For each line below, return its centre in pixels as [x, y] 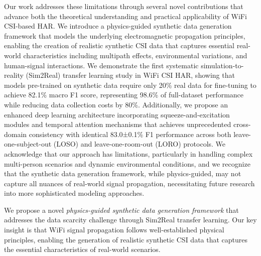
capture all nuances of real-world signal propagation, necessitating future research [129, 183]
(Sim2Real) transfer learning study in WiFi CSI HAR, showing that [130, 75]
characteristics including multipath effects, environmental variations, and [135, 55]
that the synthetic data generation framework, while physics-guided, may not [123, 173]
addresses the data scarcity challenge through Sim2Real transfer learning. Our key [130, 220]
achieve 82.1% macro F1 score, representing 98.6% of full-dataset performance [124, 95]
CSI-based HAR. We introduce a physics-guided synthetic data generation [118, 26]
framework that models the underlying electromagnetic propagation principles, [125, 35]
